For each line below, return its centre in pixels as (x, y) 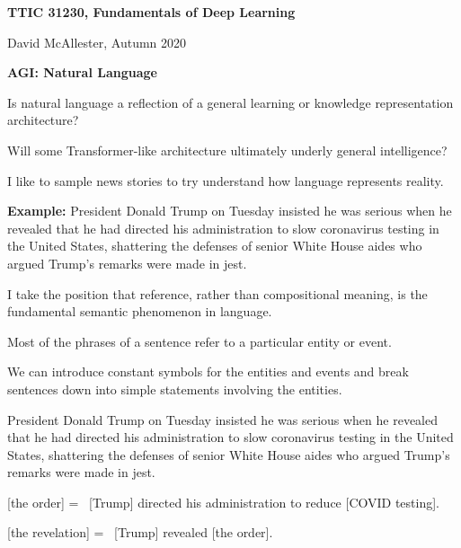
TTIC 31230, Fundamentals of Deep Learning (151, 12)
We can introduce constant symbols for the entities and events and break (208, 371)
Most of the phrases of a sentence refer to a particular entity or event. (199, 341)
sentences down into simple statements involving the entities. (175, 389)
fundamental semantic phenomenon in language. (140, 311)
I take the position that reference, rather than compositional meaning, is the (217, 293)
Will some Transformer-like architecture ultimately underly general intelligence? (227, 150)
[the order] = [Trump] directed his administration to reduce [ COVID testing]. (223, 502)
